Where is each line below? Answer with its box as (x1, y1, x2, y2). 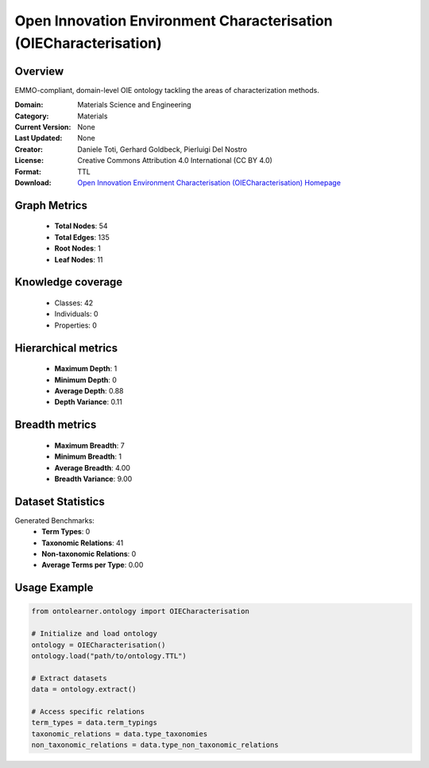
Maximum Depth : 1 (54, 364, 118, 374)
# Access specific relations (31, 707, 145, 716)
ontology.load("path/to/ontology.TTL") (31, 651, 187, 660)
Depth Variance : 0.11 (54, 398, 122, 407)
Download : (14, 177, 52, 187)
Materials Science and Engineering (77, 100, 191, 110)
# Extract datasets (31, 673, 107, 683)
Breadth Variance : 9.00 (54, 474, 133, 483)
